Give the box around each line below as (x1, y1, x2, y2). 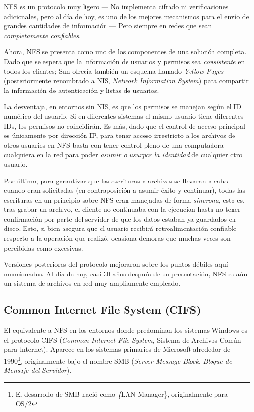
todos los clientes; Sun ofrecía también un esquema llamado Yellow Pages (4, 66, 224, 76)
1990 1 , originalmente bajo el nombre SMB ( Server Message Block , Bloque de (4, 354, 232, 366)
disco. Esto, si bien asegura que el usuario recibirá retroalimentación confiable (4, 223, 237, 233)
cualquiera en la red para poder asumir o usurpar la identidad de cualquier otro (4, 149, 243, 160)
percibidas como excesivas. (4, 242, 83, 252)
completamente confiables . (4, 30, 81, 40)
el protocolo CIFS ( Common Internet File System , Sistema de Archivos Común (4, 334, 241, 344)
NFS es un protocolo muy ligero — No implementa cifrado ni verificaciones (4, 1, 229, 11)
